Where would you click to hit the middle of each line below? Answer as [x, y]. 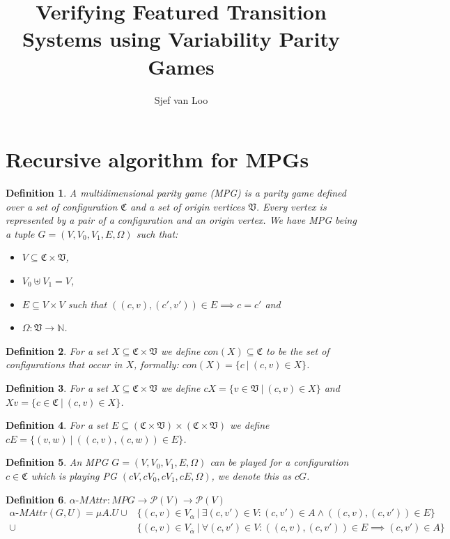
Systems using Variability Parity [181, 39]
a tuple [20, 233]
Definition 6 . [36, 499]
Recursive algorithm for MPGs [157, 159]
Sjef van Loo [181, 99]
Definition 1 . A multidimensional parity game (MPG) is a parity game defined [176, 193]
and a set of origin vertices [187, 206]
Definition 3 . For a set [57, 387]
